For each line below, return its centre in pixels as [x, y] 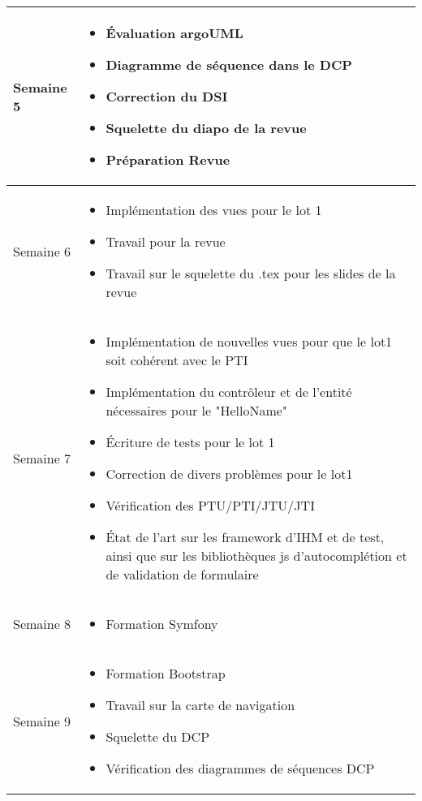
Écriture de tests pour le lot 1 [190, 442]
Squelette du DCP [158, 737]
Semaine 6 [42, 251]
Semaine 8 [42, 624]
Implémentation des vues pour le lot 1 [214, 210]
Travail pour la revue [166, 242]
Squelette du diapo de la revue [206, 128]
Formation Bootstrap [166, 674]
